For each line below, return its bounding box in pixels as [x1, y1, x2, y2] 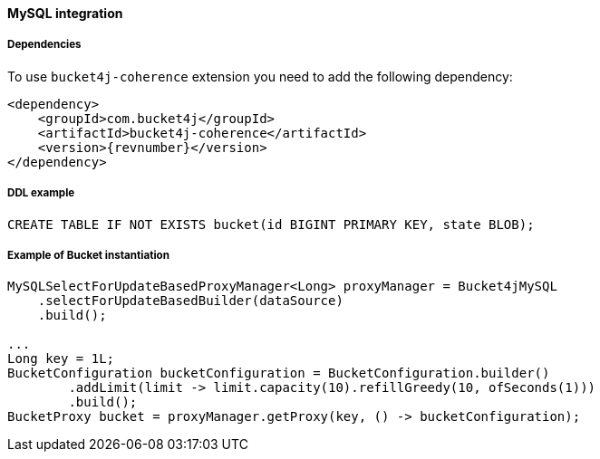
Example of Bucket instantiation [7, 248, 169, 262]
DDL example [7, 186, 75, 200]
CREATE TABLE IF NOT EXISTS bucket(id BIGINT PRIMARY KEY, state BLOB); [7, 216, 535, 232]
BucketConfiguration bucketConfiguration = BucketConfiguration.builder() [7, 366, 550, 381]
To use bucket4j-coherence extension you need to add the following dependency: [7, 68, 513, 84]
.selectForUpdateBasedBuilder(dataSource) [37, 293, 344, 309]
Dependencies [7, 38, 82, 52]
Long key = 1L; [7, 351, 115, 367]
